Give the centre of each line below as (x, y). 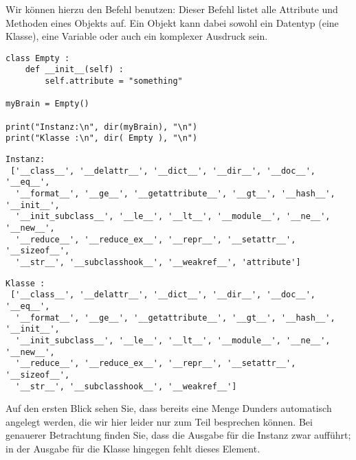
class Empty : (38, 58)
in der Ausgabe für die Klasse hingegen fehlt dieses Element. (133, 448)
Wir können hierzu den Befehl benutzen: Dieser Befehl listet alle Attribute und (172, 9)
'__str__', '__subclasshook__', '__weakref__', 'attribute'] (158, 262)
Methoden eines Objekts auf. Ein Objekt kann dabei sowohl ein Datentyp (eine (172, 22)
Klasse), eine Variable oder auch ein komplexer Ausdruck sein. (137, 36)
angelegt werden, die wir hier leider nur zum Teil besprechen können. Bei (159, 421)
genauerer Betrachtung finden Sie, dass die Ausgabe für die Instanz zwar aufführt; (178, 435)
